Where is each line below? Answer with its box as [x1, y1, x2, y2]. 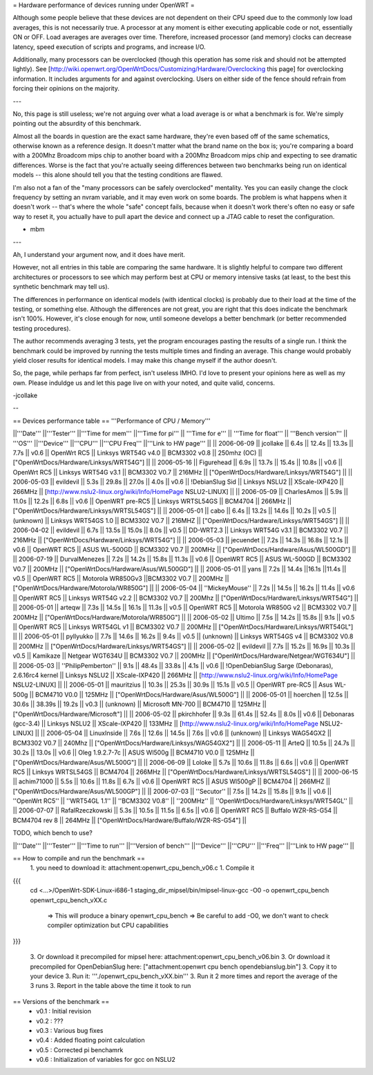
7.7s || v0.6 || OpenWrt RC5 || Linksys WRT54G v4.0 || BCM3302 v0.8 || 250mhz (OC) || [12, 449, 262, 457]
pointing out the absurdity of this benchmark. [12, 120, 142, 128]
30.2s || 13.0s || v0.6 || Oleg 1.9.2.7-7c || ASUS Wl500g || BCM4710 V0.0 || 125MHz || [12, 748, 255, 757]
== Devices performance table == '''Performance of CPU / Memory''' [12, 417, 211, 425]
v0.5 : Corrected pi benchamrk [36, 1045, 124, 1054]
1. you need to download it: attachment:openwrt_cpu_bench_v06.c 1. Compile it [30, 864, 255, 872]
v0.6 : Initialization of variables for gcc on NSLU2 [36, 1056, 175, 1064]
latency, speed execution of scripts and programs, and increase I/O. [12, 42, 207, 51]
